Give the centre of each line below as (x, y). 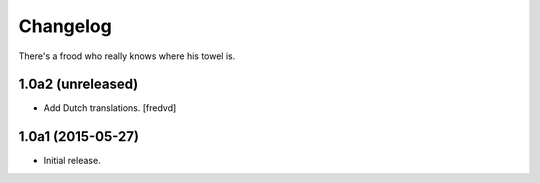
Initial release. (72, 161)
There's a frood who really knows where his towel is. (127, 56)
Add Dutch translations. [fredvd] (110, 108)
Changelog (65, 26)
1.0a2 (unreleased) (78, 84)
